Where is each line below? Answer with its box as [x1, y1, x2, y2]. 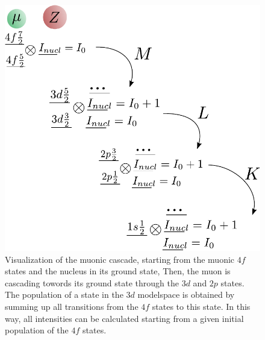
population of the [5, 324, 69, 336]
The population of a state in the [5, 288, 123, 301]
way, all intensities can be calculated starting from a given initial [5, 312, 244, 324]
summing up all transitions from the [5, 300, 139, 313]
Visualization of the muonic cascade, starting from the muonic [5, 253, 235, 265]
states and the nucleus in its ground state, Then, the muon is [5, 265, 231, 277]
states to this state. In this [152, 300, 251, 313]
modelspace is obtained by [137, 288, 235, 301]
